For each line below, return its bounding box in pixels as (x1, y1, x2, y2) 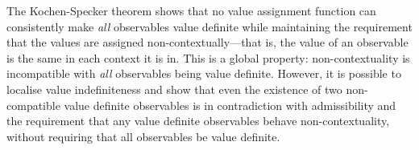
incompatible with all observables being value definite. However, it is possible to (6, 65, 401, 82)
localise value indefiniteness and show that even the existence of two (6, 80, 342, 97)
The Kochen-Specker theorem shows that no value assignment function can (6, 2, 376, 18)
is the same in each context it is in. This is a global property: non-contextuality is (6, 49, 410, 66)
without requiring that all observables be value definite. (6, 128, 280, 144)
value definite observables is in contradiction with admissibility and (64, 96, 396, 113)
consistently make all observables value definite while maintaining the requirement (6, 18, 413, 34)
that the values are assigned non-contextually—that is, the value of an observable (6, 34, 409, 51)
